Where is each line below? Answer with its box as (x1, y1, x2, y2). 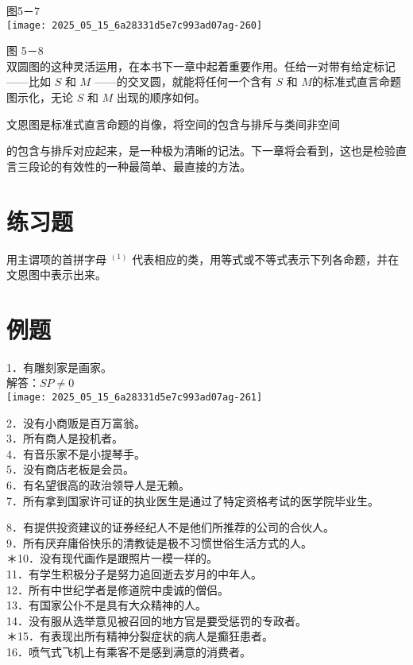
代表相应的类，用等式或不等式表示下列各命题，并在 (132, 250, 399, 267)
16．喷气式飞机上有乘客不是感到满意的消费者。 (6, 644, 251, 659)
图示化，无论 (6, 89, 73, 106)
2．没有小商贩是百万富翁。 (6, 414, 145, 431)
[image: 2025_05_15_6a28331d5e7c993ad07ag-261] (6, 392, 263, 404)
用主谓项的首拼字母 (6, 250, 106, 267)
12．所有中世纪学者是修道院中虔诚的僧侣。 (6, 581, 229, 597)
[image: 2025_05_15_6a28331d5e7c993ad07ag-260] (6, 19, 263, 31)
